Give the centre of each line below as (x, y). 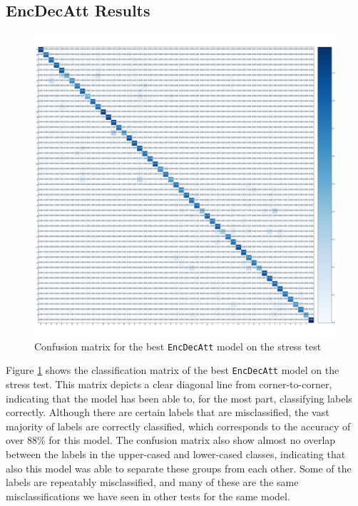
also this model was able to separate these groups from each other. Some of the (179, 468)
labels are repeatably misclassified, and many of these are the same (152, 482)
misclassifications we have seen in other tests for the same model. (148, 496)
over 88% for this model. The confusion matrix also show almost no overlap (171, 440)
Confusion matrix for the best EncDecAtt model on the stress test (178, 346)
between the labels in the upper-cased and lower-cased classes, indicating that (176, 454)
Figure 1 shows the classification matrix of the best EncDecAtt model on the (173, 370)
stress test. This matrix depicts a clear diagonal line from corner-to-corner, (169, 384)
